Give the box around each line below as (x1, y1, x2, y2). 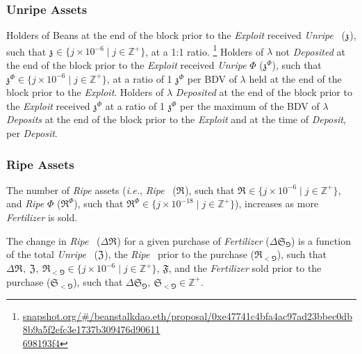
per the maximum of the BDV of (180, 98, 320, 113)
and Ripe (6, 196, 44, 211)
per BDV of (187, 71, 237, 86)
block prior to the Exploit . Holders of (6, 85, 164, 99)
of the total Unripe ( (6, 247, 98, 262)
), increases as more (235, 196, 319, 211)
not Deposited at (275, 44, 345, 58)
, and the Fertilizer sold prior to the (168, 261, 322, 275)
